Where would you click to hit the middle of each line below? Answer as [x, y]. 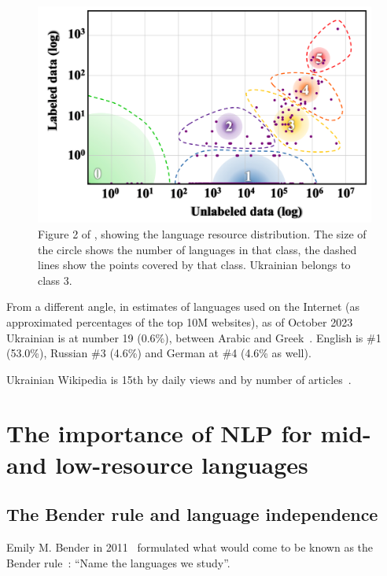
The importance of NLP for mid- [189, 433]
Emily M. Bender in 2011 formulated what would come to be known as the [190, 547]
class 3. [55, 280]
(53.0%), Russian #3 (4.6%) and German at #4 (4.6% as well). [159, 353]
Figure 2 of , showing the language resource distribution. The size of [202, 233]
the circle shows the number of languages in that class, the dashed [197, 249]
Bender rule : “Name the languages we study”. [118, 562]
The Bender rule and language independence [192, 514]
